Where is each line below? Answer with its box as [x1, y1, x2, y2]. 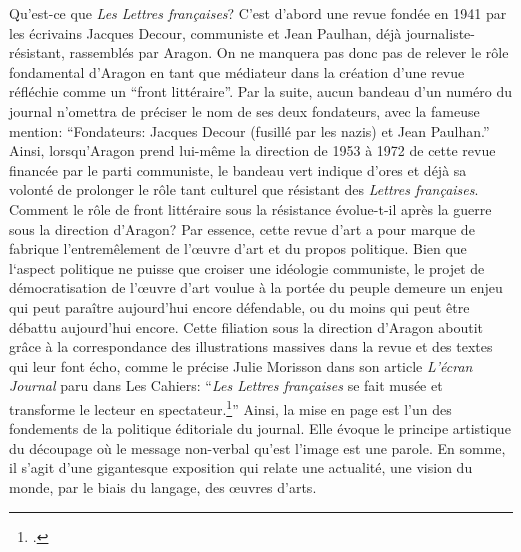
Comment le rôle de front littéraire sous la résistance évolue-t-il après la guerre [9, 198, 492, 219]
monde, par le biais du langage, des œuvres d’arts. [9, 476, 317, 497]
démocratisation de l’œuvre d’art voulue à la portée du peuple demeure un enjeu [9, 277, 503, 298]
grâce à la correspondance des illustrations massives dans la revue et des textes [9, 336, 493, 357]
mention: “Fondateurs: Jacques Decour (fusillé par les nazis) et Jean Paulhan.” [9, 120, 490, 141]
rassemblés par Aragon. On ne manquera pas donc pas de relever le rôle [69, 42, 509, 63]
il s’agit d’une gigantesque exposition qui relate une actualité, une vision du [9, 457, 473, 478]
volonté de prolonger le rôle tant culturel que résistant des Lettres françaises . [9, 179, 479, 200]
